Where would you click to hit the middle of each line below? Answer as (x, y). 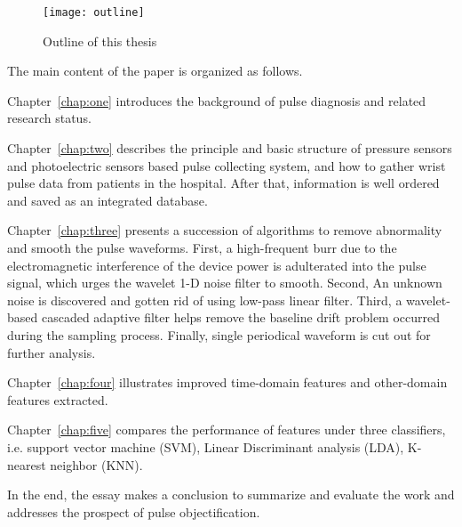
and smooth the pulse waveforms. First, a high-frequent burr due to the (202, 247)
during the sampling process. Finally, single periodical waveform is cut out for (219, 334)
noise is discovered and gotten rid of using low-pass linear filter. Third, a (205, 300)
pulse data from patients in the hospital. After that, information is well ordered (223, 183)
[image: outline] (94, 12)
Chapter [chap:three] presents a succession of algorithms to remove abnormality (225, 230)
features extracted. (58, 399)
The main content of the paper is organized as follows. (155, 71)
